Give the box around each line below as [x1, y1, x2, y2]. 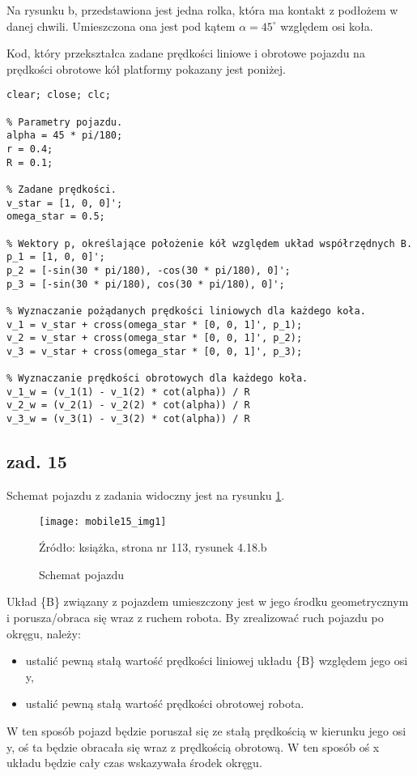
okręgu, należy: [6, 625, 81, 642]
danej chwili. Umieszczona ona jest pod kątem [6, 17, 236, 34]
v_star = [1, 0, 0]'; [6, 197, 123, 209]
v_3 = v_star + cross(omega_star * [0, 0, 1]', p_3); [6, 345, 303, 357]
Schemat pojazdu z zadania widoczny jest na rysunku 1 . [6, 486, 285, 503]
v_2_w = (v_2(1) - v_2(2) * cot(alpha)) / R [6, 399, 250, 411]
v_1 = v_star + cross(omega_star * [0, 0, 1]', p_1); [6, 318, 303, 330]
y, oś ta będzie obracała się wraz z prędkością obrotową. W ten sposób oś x [6, 738, 380, 755]
